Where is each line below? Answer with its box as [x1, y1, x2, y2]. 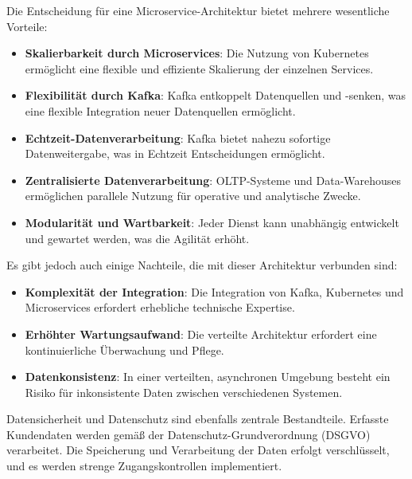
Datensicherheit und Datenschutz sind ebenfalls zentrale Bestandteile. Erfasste [6, 410, 389, 427]
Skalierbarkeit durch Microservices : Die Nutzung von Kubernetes [25, 45, 369, 61]
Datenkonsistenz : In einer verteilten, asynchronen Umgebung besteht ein [25, 368, 391, 385]
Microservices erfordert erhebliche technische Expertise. [25, 299, 295, 316]
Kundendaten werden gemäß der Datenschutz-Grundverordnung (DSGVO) [6, 426, 371, 442]
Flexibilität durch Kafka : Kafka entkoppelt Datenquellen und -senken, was [25, 87, 406, 104]
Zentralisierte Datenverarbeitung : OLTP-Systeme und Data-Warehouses [25, 171, 402, 188]
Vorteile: [6, 18, 48, 34]
